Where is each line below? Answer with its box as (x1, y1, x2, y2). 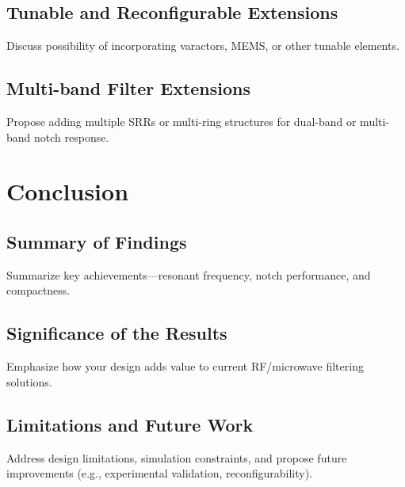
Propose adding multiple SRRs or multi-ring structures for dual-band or (6, 113, 357, 129)
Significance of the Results (6, 321, 227, 345)
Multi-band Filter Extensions (6, 76, 251, 101)
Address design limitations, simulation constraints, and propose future (6, 449, 347, 466)
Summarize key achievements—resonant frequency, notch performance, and (6, 266, 371, 283)
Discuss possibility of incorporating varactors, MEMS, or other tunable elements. (6, 37, 399, 54)
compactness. (6, 282, 71, 299)
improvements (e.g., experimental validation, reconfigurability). (6, 465, 313, 481)
